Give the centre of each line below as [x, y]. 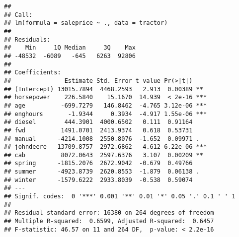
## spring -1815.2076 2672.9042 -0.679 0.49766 [98, 163]
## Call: [18, 15]
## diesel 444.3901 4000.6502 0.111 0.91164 [98, 122]
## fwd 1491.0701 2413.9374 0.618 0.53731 [98, 130]
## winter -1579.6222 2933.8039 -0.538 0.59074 [98, 180]
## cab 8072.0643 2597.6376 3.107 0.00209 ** [104, 155]
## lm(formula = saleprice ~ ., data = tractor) [86, 23]
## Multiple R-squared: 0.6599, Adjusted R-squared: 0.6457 [109, 221]
